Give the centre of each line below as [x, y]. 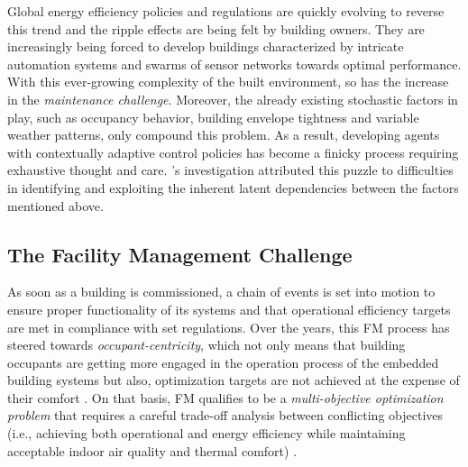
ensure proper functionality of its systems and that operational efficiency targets [229, 309]
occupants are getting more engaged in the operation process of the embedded [223, 362]
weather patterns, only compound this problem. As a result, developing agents [224, 135]
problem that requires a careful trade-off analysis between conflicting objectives [225, 415]
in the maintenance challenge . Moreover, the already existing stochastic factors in [233, 99]
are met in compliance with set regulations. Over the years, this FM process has [229, 327]
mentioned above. [55, 205]
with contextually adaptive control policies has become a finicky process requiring [233, 152]
